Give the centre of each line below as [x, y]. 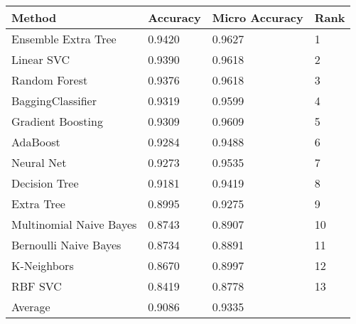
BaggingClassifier [54, 101]
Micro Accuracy [258, 17]
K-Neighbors [43, 265]
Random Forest [50, 80]
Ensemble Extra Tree [64, 39]
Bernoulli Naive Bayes [66, 245]
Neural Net [39, 162]
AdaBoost [36, 142]
